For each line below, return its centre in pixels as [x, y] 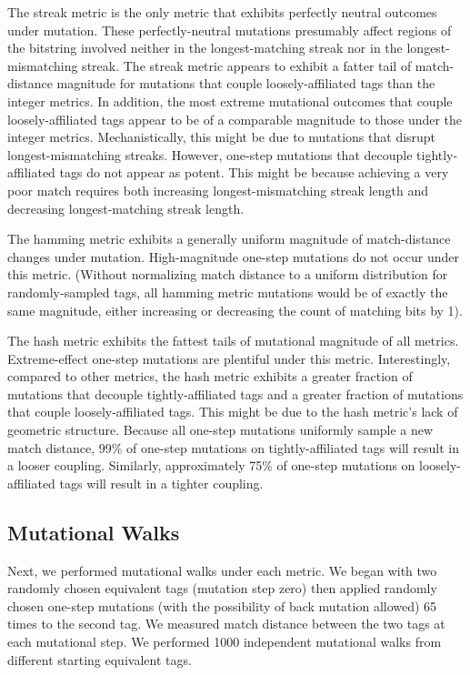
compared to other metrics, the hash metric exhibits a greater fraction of [210, 376]
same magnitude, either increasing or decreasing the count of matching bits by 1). [235, 310]
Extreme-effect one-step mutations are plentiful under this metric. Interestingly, [229, 358]
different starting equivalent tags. [100, 659]
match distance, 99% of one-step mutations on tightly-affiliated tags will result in [234, 447]
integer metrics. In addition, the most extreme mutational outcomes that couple [230, 101]
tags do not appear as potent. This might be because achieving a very [254, 172]
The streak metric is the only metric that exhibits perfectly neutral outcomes [222, 12]
